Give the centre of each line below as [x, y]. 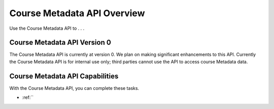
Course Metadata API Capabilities [64, 76]
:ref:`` [28, 97]
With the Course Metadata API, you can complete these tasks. [74, 88]
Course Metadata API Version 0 [60, 43]
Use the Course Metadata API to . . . [47, 28]
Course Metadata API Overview [77, 13]
